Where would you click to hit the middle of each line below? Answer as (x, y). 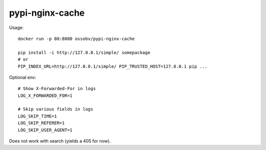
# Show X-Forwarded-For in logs (57, 89)
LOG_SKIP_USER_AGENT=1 (45, 130)
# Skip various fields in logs (56, 109)
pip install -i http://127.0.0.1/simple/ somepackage (84, 52)
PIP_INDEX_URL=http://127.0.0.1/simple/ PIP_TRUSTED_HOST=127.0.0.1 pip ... (113, 66)
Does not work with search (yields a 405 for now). (60, 141)
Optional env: (23, 77)
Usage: (17, 28)
